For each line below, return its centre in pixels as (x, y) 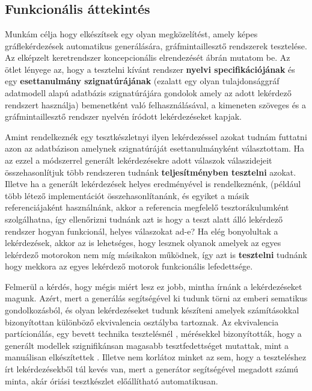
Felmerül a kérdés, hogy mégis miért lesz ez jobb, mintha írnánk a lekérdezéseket (154, 286)
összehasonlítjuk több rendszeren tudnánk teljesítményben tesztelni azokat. (151, 172)
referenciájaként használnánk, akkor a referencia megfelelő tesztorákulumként (147, 207)
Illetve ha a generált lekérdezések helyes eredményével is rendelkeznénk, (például (153, 184)
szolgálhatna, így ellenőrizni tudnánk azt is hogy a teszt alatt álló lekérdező (144, 219)
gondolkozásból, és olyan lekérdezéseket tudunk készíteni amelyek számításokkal (152, 310)
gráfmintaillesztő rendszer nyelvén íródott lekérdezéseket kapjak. (123, 116)
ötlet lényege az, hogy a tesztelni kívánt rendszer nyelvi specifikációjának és (150, 69)
